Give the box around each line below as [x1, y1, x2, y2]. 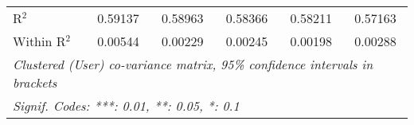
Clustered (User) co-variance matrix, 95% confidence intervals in [13, 55, 373, 73]
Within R [13, 32, 66, 50]
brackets [13, 73, 57, 92]
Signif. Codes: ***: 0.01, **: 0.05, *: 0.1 [13, 96, 240, 115]
